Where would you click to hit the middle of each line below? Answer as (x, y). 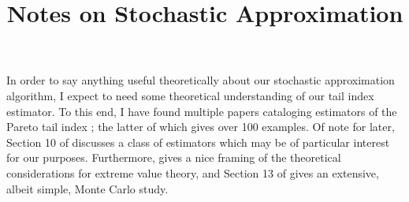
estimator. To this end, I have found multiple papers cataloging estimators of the (202, 111)
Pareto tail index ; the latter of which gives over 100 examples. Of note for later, (201, 127)
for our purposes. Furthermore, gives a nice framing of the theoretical (174, 157)
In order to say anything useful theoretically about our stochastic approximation (201, 80)
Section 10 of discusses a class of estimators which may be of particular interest (198, 142)
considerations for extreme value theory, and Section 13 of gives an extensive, (193, 172)
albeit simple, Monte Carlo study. (87, 188)
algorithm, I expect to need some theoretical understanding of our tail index (190, 95)
